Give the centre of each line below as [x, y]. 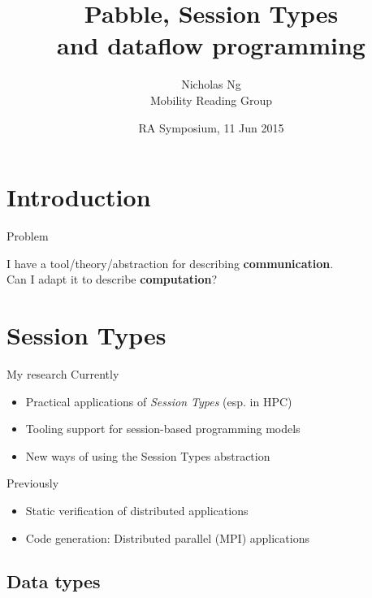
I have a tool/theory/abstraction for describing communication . [170, 263]
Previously [33, 483]
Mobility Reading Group [211, 100]
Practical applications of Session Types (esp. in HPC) [159, 401]
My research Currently [63, 373]
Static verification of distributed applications [137, 510]
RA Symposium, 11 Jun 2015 [211, 127]
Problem [28, 236]
